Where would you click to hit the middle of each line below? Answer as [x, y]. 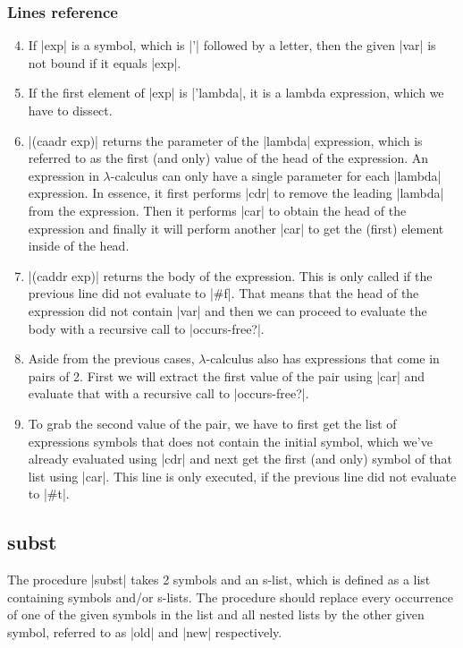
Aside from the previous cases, [111, 358]
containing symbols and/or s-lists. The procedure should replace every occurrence [230, 597]
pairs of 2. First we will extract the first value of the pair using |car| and [227, 375]
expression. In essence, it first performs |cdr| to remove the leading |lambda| [236, 193]
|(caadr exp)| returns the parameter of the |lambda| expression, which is [225, 140]
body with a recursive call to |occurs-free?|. [146, 328]
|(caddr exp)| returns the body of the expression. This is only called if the [230, 275]
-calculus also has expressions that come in [323, 358]
